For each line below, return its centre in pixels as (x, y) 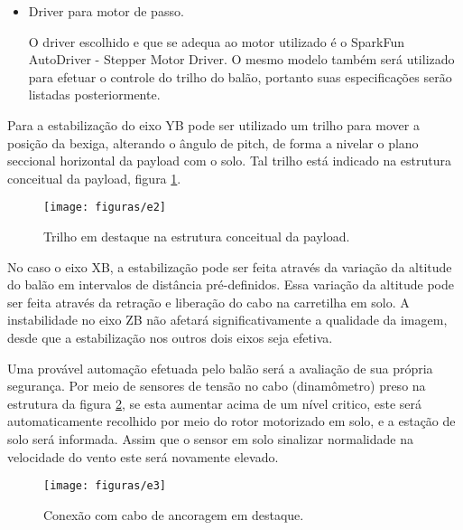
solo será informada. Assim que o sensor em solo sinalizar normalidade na (210, 438)
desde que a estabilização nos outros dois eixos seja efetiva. (170, 337)
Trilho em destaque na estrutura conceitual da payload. (197, 236)
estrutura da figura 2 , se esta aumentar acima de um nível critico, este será (215, 403)
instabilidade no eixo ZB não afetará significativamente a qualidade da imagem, (227, 320)
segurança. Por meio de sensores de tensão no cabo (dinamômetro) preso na (217, 386)
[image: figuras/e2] (105, 208)
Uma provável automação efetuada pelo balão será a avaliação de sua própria (220, 368)
